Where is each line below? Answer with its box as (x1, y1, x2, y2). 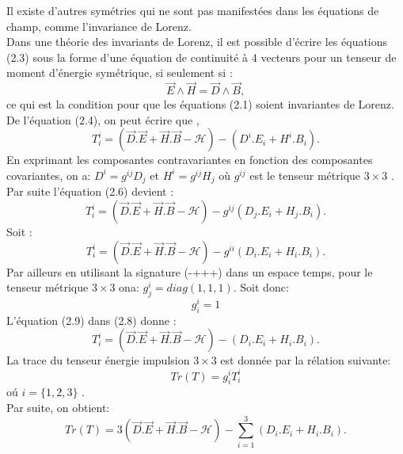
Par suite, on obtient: (6, 399, 110, 415)
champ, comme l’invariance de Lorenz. (6, 17, 192, 34)
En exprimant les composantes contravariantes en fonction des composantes (6, 151, 373, 168)
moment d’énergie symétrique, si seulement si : (6, 64, 233, 81)
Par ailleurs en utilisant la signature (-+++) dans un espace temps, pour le (6, 263, 373, 280)
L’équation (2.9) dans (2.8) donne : (6, 311, 177, 328)
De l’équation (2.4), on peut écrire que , (6, 111, 200, 128)
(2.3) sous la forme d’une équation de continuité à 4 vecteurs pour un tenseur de (6, 48, 397, 65)
